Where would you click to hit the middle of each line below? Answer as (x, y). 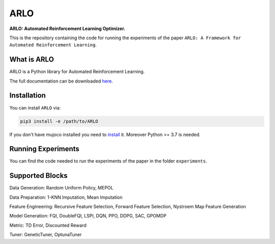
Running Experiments (45, 149)
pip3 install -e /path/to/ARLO (59, 121)
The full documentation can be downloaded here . (61, 81)
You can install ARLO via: (35, 107)
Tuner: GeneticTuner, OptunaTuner (46, 235)
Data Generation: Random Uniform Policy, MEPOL (61, 188)
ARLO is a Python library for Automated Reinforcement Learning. (77, 72)
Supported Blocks (39, 176)
